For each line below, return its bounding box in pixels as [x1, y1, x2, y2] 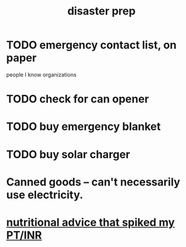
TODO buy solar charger [6, 147, 130, 161]
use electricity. [6, 188, 83, 202]
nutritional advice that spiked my [6, 216, 175, 229]
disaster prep [67, 4, 136, 18]
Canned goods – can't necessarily [6, 175, 181, 188]
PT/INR [6, 228, 42, 242]
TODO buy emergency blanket [6, 120, 161, 133]
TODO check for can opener [6, 92, 149, 106]
